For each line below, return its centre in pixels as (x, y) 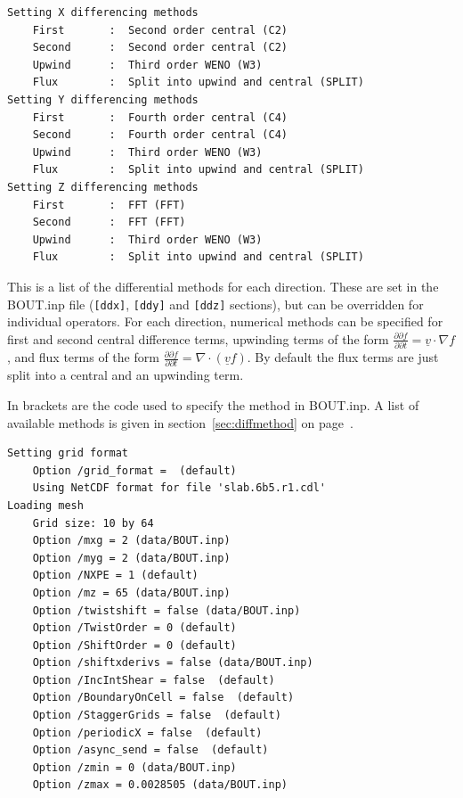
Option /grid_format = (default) (134, 470)
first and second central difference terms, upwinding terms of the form (198, 338)
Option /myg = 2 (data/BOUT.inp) (131, 558)
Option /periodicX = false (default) (147, 732)
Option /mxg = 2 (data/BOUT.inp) (131, 541)
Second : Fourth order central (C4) (160, 135)
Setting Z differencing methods (103, 187)
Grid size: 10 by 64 (93, 523)
